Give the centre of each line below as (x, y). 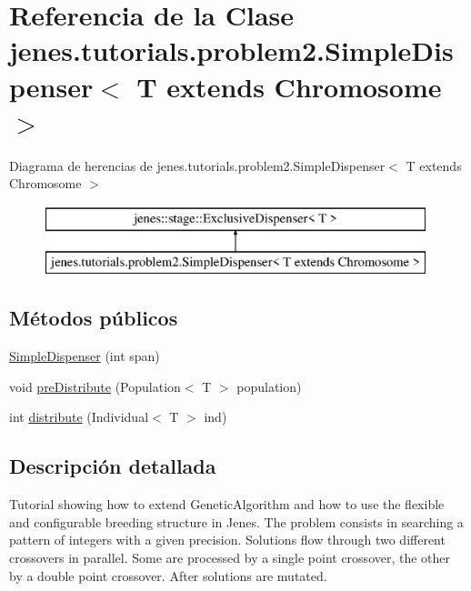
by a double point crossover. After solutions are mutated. (168, 575)
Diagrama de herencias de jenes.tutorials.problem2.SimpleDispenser (197, 165)
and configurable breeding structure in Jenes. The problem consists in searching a (236, 521)
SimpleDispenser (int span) (85, 356)
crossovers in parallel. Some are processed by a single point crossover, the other (230, 558)
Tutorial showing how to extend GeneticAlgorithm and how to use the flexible (227, 504)
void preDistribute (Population (95, 386)
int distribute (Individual (79, 417)
